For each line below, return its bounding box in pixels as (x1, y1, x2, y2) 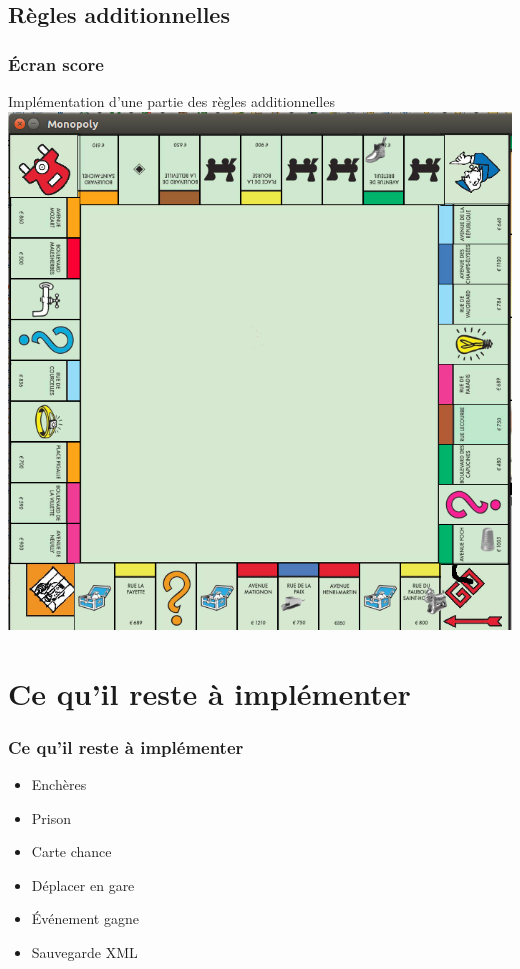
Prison (31, 807, 72, 828)
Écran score (8, 51, 104, 76)
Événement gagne (31, 908, 139, 929)
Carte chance (31, 841, 112, 862)
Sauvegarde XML (31, 942, 138, 963)
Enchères (31, 774, 87, 795)
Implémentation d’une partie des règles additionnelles (8, 91, 335, 111)
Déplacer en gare (31, 874, 135, 895)
